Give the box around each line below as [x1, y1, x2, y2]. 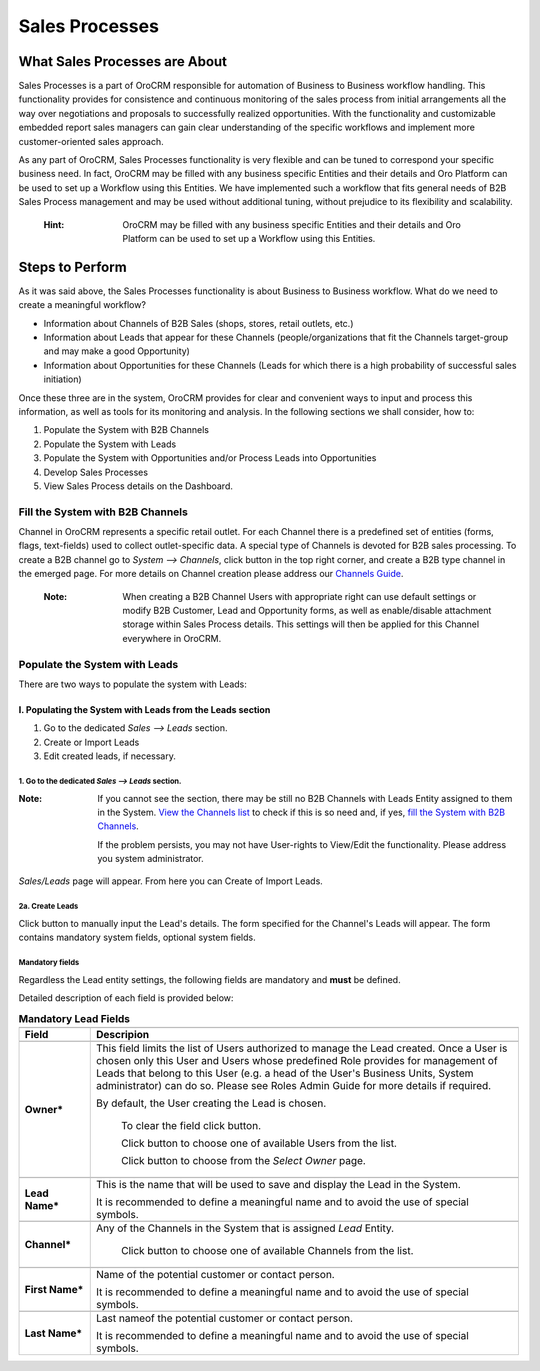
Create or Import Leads [43, 736, 140, 748]
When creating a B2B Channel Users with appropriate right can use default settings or [122, 590, 477, 602]
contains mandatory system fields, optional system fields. [18, 931, 257, 944]
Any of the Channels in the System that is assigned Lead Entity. [95, 1221, 395, 1235]
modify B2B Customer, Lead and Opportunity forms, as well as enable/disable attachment [122, 605, 492, 617]
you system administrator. [97, 853, 204, 865]
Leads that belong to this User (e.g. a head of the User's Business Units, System [95, 1066, 474, 1080]
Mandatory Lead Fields [18, 1011, 130, 1025]
